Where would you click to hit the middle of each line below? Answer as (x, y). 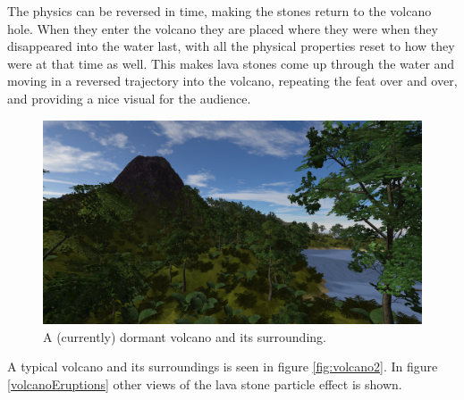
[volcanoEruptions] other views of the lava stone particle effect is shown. (205, 383)
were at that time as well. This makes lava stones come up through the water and (231, 63)
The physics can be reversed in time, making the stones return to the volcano (219, 11)
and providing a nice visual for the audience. (129, 98)
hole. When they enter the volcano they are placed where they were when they (223, 28)
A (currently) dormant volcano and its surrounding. (185, 336)
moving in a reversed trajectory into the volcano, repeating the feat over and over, (232, 81)
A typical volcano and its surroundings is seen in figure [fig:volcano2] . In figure (223, 367)
